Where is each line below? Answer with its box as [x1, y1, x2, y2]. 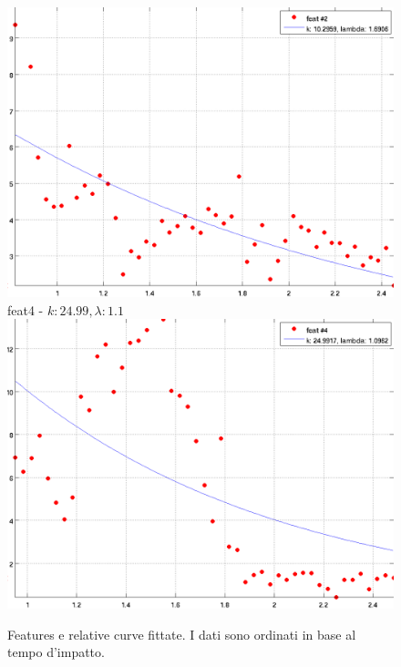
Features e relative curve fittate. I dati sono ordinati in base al [7, 624, 356, 643]
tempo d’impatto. [7, 642, 105, 662]
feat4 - [7, 300, 44, 319]
